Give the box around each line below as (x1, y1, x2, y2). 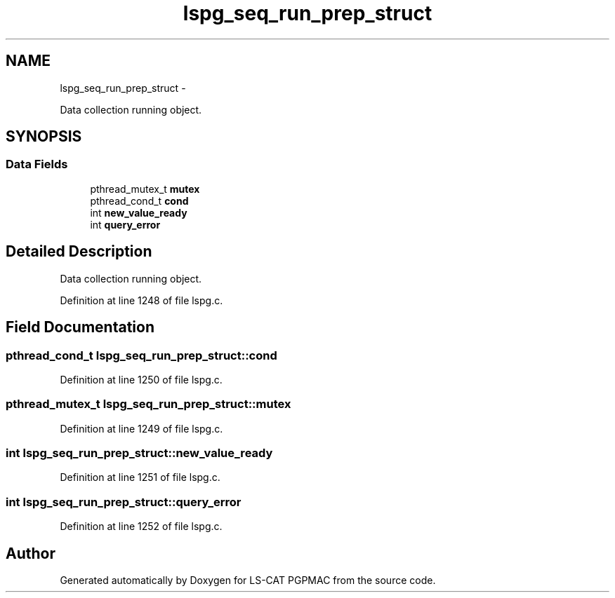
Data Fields (6, 157, 68, 172)
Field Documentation (6, 318, 154, 337)
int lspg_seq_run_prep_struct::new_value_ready (6, 446, 273, 460)
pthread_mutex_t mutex (90, 182, 200, 195)
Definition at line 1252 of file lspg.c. (60, 520, 223, 533)
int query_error (90, 218, 161, 231)
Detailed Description (6, 243, 152, 261)
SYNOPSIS (6, 128, 82, 146)
